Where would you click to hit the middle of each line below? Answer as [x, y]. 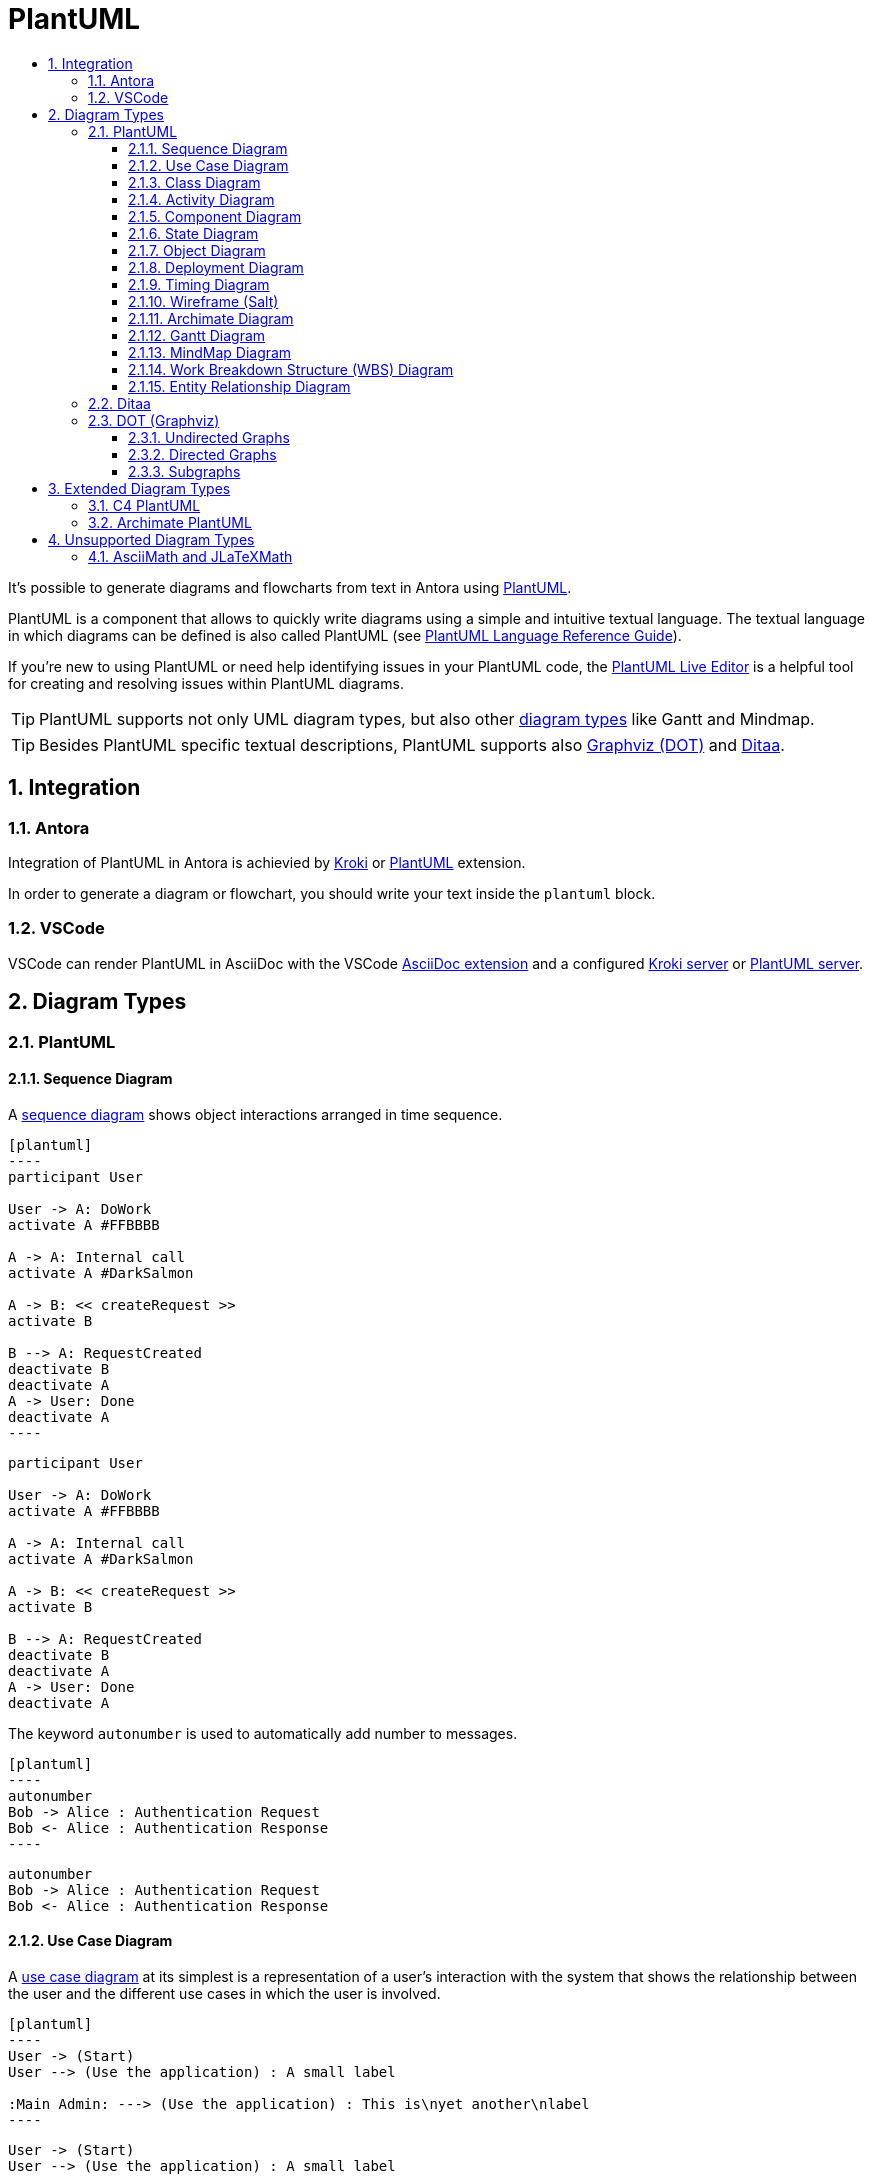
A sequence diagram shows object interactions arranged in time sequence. [255, 1114]
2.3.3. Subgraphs [184, 471]
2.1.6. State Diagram [193, 233]
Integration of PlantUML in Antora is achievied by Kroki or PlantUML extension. [267, 862]
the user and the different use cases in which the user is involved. [224, 1993]
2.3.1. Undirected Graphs [209, 437]
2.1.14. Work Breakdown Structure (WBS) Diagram [291, 369]
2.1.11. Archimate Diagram [211, 318]
